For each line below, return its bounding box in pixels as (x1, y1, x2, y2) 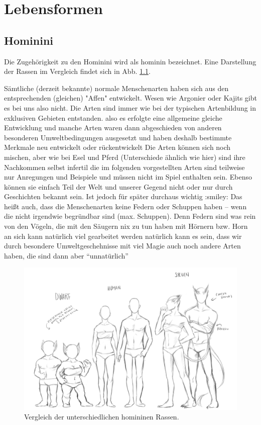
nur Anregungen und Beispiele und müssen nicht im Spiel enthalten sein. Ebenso (4, 172, 252, 182)
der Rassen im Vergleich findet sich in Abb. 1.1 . (4, 66, 151, 76)
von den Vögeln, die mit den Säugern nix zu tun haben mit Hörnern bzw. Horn (4, 221, 248, 231)
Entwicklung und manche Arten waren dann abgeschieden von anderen (4, 122, 222, 133)
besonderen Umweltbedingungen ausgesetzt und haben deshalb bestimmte (4, 132, 232, 142)
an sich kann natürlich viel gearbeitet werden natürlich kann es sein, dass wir (4, 230, 242, 241)
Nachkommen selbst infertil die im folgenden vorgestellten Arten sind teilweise (4, 161, 245, 172)
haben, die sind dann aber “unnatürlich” (4, 250, 128, 261)
